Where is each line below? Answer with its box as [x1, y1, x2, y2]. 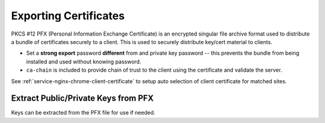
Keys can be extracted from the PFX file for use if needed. [11, 109, 156, 116]
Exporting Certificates [11, 9, 125, 22]
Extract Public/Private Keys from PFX [11, 93, 154, 104]
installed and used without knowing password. [26, 58, 141, 65]
